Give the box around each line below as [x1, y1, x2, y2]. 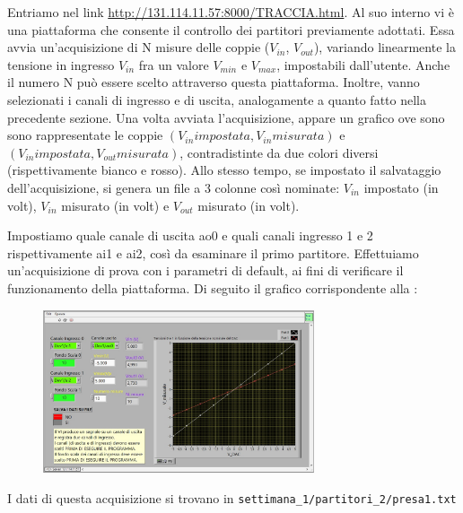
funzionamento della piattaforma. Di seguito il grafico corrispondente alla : [7, 278, 418, 297]
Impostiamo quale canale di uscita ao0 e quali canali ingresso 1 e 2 [7, 226, 373, 245]
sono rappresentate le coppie [7, 126, 163, 144]
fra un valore [138, 55, 209, 74]
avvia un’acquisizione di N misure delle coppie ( [7, 38, 270, 57]
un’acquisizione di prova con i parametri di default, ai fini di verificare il [7, 261, 404, 280]
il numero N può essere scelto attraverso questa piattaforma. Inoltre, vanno [7, 73, 420, 91]
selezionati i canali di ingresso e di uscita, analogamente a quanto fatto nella [7, 90, 426, 109]
